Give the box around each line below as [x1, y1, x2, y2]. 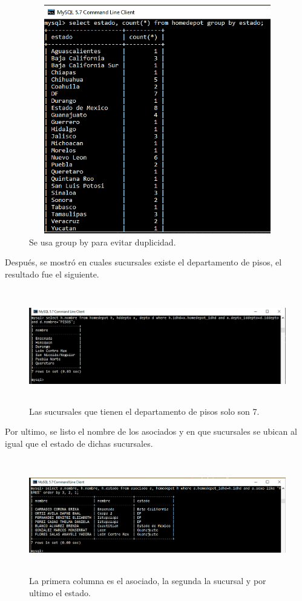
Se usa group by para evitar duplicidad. [29, 235, 176, 248]
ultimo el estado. [29, 586, 91, 599]
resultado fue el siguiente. [5, 267, 99, 280]
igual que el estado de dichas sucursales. [5, 437, 153, 450]
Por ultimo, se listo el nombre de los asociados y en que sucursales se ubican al [5, 425, 297, 438]
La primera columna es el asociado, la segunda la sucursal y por [29, 574, 266, 587]
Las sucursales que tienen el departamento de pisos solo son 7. [29, 404, 260, 417]
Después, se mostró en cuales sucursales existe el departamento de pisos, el [5, 256, 282, 268]
